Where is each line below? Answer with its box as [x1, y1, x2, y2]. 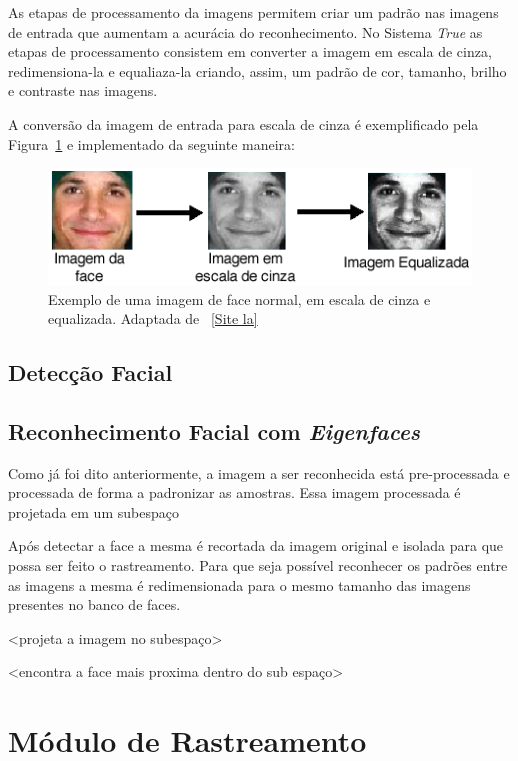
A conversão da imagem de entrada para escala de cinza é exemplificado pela [8, 113, 479, 134]
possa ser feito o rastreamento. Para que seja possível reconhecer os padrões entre [8, 555, 508, 576]
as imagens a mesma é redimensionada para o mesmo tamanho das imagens [8, 574, 471, 595]
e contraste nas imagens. [8, 80, 158, 101]
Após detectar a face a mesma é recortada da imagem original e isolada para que [8, 535, 504, 556]
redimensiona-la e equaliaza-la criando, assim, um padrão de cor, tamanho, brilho [8, 60, 507, 81]
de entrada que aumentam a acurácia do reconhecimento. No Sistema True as [8, 21, 483, 42]
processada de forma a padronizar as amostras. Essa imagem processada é [8, 482, 461, 503]
